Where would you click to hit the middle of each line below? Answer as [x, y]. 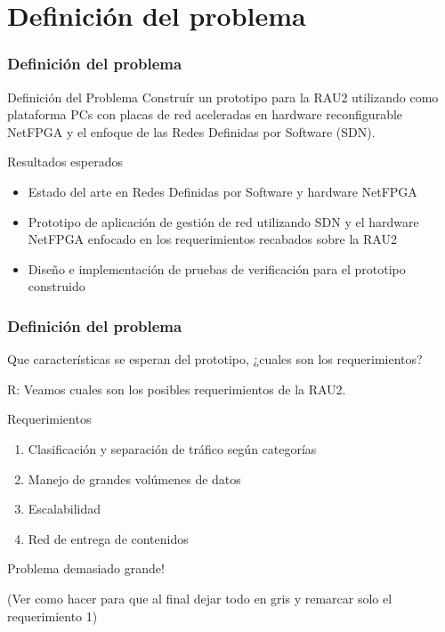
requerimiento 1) [53, 616]
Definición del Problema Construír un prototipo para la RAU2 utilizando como [223, 97]
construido [57, 286]
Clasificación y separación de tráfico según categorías [172, 448]
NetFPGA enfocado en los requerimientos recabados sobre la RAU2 [212, 239]
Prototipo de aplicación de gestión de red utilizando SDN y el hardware [223, 221]
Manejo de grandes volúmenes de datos [134, 478]
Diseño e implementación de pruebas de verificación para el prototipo [217, 268]
